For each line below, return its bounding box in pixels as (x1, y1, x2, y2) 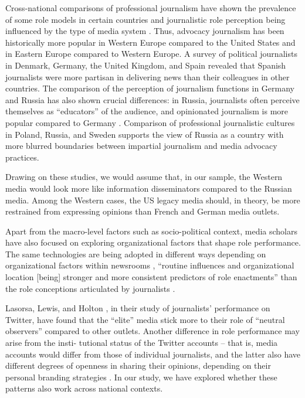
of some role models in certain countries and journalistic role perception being (5, 13, 286, 25)
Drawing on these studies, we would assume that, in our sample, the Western (5, 171, 283, 183)
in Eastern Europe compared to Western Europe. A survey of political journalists (5, 47, 297, 60)
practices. (5, 151, 39, 163)
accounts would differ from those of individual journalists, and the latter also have (5, 348, 301, 360)
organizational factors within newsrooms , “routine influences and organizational (5, 259, 294, 271)
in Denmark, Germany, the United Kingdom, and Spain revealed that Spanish (5, 59, 286, 71)
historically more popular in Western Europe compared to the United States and (5, 36, 296, 48)
